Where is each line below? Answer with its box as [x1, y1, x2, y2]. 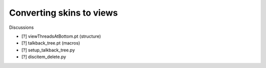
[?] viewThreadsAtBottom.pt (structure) [21, 33, 101, 39]
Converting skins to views [9, 7, 118, 18]
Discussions [9, 24, 34, 30]
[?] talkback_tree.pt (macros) [21, 40, 80, 46]
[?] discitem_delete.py [21, 54, 66, 60]
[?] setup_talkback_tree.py [21, 47, 75, 53]
